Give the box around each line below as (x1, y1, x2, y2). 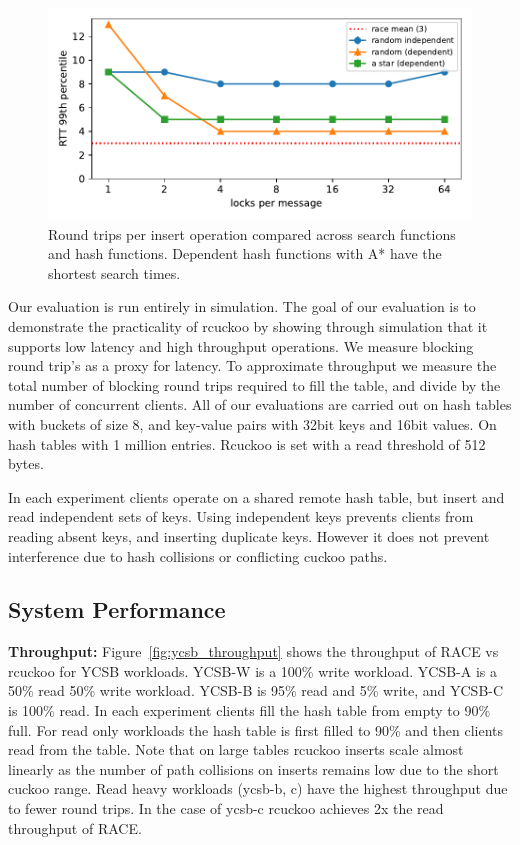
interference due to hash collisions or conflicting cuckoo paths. (8, 545, 388, 566)
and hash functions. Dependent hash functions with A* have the (48, 243, 442, 264)
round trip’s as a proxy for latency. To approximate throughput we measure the (8, 355, 497, 376)
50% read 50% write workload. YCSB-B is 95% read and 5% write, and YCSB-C (8, 680, 504, 701)
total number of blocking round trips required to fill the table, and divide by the (8, 374, 501, 395)
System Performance (8, 594, 226, 625)
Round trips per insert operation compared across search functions (48, 223, 456, 244)
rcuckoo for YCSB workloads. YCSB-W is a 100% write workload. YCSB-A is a (8, 660, 498, 681)
